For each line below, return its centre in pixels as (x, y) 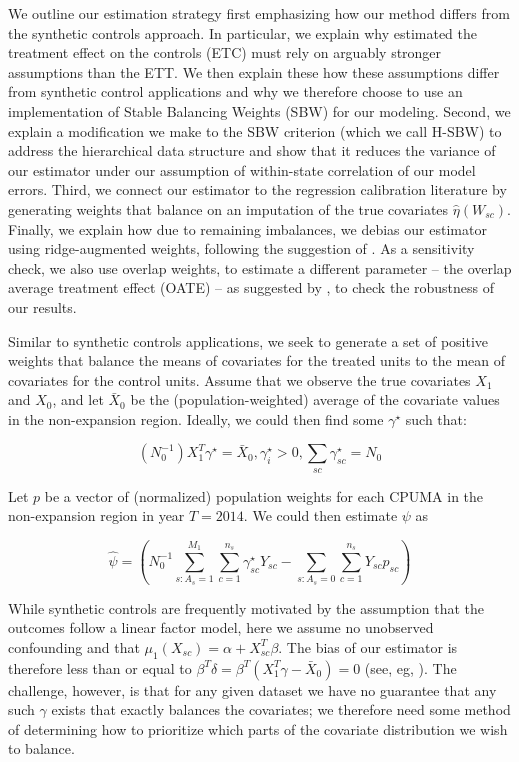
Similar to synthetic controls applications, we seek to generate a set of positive (248, 340)
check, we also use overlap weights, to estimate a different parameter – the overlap (260, 267)
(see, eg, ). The (410, 667)
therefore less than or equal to (100, 667)
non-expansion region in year (96, 515)
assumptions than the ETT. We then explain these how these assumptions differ (254, 71)
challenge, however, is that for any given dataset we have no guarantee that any (252, 689)
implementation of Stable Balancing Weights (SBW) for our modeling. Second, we (259, 110)
